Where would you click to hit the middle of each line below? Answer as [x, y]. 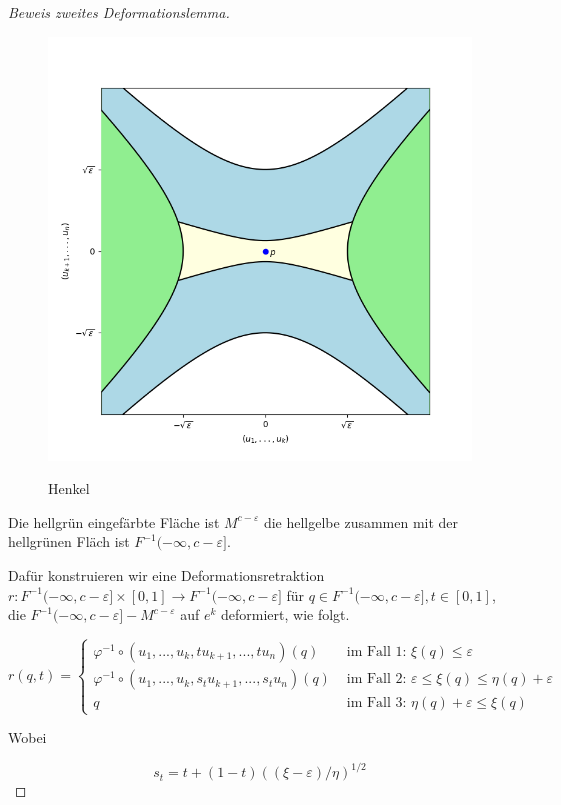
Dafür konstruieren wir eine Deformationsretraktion [166, 574]
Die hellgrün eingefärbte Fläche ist [114, 521]
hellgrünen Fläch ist [69, 541]
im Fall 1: [376, 652]
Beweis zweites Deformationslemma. [119, 12]
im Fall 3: [376, 703]
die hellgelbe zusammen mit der [361, 521]
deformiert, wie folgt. [285, 614]
